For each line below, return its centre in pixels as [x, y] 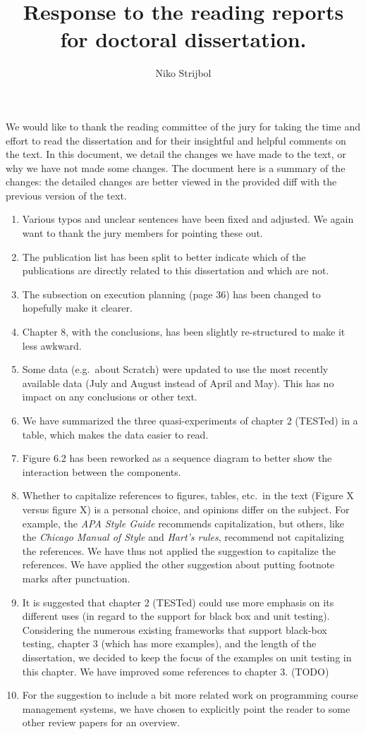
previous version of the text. [66, 195]
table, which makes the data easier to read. [115, 434]
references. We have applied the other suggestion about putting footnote [178, 564]
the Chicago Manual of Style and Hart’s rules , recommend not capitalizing [183, 537]
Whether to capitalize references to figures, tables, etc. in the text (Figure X [188, 495]
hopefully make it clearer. [77, 308]
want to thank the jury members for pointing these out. [142, 233]
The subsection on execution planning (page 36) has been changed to [171, 294]
